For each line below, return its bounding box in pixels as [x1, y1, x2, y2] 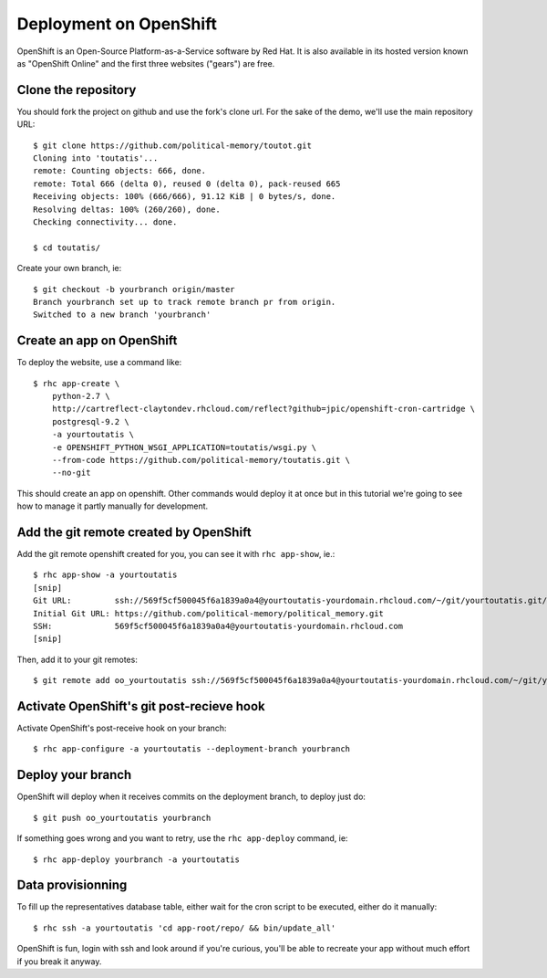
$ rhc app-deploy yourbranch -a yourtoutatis [33, 854, 241, 865]
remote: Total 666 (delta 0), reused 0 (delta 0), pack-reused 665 [33, 178, 341, 189]
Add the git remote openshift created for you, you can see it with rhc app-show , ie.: [16, 549, 335, 560]
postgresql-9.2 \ [51, 416, 129, 426]
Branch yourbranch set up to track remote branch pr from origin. [33, 297, 336, 307]
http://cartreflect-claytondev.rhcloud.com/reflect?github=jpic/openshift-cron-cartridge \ [51, 404, 476, 415]
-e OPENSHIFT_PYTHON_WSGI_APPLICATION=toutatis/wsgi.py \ [51, 442, 317, 452]
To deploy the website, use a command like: [16, 357, 182, 368]
